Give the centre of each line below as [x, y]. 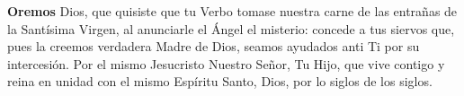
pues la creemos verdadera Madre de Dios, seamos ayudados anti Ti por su [214, 46]
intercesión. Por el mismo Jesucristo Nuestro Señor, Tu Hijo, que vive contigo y [226, 63]
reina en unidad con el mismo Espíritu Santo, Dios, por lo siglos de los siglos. [220, 81]
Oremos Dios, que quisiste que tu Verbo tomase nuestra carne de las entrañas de [232, 11]
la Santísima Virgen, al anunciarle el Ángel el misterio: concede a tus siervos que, [231, 28]
